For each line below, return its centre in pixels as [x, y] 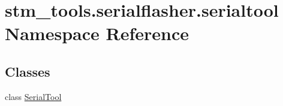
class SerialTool [33, 96]
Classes [28, 71]
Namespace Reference [97, 33]
